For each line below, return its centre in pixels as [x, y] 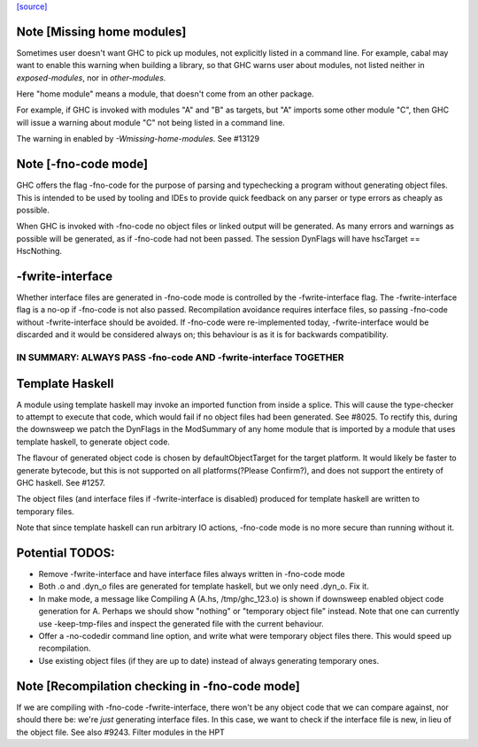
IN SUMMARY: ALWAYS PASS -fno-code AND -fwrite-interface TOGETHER [180, 357]
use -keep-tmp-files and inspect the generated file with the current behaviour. [181, 623]
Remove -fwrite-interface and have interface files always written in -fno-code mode [192, 574]
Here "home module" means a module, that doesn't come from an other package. [165, 94]
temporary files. [45, 511]
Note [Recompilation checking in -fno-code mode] [158, 686]
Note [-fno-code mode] [82, 164]
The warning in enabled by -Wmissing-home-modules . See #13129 [138, 139]
